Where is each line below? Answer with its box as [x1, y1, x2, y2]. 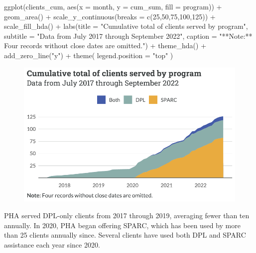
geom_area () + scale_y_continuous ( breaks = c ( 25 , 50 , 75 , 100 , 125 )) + [4, 11, 216, 21]
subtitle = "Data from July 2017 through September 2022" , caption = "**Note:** [4, 30, 253, 41]
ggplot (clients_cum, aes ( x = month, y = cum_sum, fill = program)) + [4, 1, 222, 11]
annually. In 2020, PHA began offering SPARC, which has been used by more [4, 220, 241, 230]
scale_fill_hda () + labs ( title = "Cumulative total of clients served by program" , [4, 21, 248, 31]
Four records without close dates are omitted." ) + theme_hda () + [4, 40, 207, 51]
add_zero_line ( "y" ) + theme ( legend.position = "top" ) [4, 50, 173, 60]
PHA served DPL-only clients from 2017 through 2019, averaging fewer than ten [4, 210, 250, 220]
